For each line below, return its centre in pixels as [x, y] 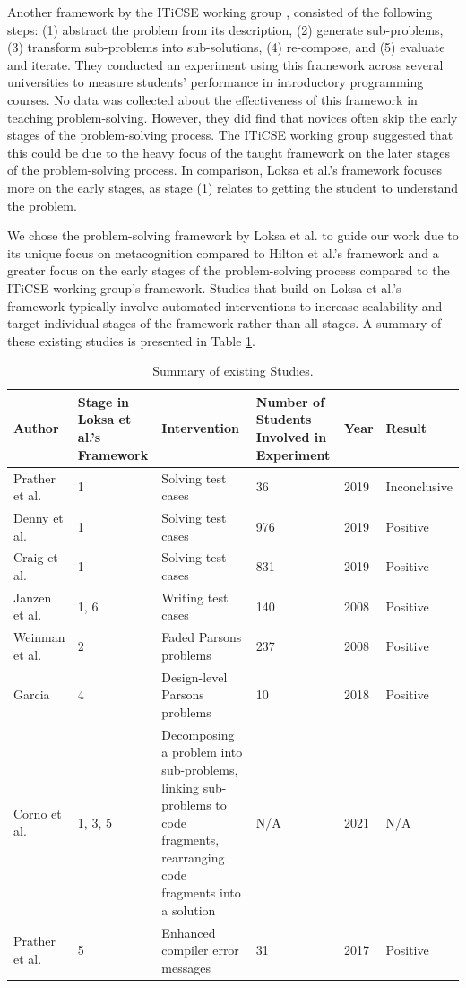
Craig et [36, 557]
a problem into [202, 752]
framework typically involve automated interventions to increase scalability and [225, 305]
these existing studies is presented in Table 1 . [131, 340]
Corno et [38, 813]
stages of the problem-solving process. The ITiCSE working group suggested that [230, 135]
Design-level [194, 676]
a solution [189, 910]
